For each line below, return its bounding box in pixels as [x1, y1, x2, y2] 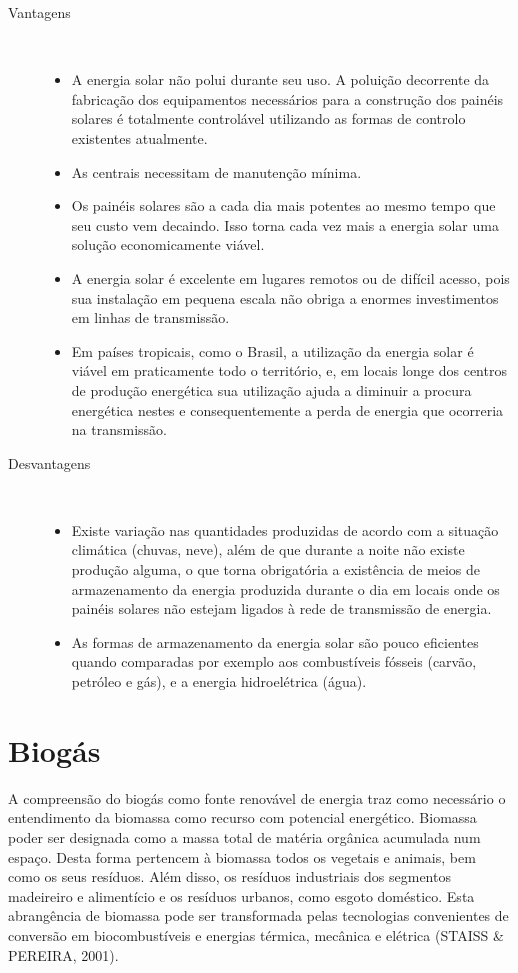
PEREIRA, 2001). [8, 944, 119, 965]
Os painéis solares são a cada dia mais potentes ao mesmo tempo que [71, 195, 496, 216]
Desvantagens [8, 452, 91, 473]
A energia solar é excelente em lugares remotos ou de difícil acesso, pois [71, 267, 510, 288]
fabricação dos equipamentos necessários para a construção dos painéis [71, 88, 504, 109]
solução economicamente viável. [71, 234, 265, 255]
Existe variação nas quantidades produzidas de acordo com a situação [71, 519, 499, 540]
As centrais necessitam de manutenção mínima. [71, 161, 362, 182]
